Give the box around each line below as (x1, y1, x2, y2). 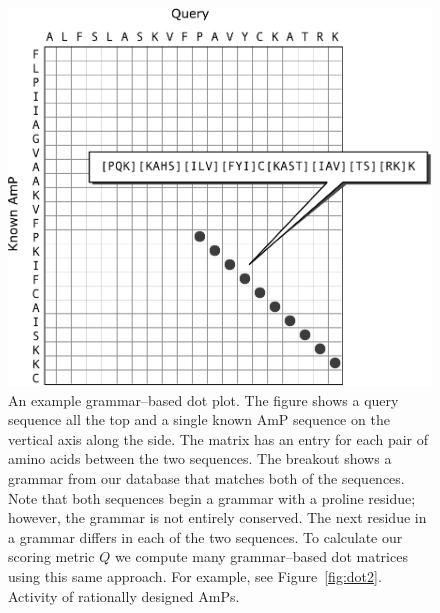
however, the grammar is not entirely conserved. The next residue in (8, 507, 427, 528)
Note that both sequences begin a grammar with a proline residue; (8, 487, 416, 508)
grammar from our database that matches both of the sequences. (8, 467, 405, 488)
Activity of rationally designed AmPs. (8, 585, 240, 606)
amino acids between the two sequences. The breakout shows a (8, 448, 392, 469)
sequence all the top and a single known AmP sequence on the (8, 409, 390, 430)
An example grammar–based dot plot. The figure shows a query (8, 389, 399, 410)
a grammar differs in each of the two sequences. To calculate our (8, 526, 403, 547)
